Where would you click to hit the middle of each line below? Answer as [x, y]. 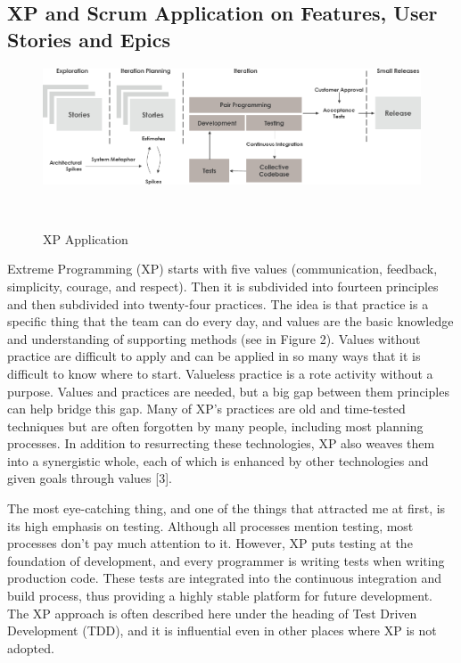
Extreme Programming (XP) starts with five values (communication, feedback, [222, 269]
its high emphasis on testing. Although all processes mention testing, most [210, 525]
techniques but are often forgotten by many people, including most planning [215, 426]
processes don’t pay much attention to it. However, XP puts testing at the [210, 543]
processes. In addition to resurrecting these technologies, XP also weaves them [221, 443]
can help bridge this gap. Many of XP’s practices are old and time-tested [206, 409]
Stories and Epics [89, 39]
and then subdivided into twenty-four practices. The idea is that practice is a [218, 303]
